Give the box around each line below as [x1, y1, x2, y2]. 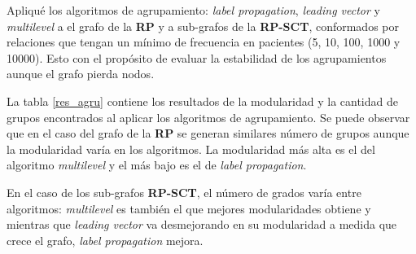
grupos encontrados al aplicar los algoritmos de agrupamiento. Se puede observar [7, 108, 410, 125]
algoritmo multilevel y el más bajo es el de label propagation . [7, 156, 307, 173]
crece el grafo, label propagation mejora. [7, 231, 204, 248]
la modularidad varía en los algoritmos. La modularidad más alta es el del [7, 140, 375, 157]
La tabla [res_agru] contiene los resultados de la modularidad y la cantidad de [7, 92, 398, 109]
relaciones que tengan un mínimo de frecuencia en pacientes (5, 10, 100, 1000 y [7, 33, 401, 50]
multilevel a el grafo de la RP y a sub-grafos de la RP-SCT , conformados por [7, 17, 399, 34]
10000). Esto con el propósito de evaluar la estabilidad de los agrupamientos [7, 49, 387, 66]
